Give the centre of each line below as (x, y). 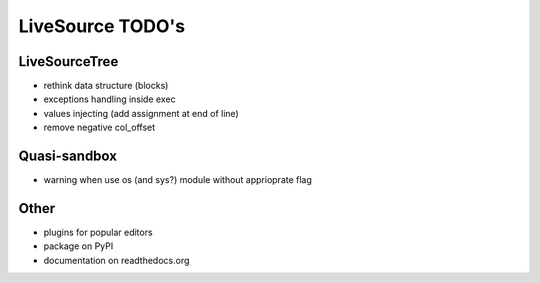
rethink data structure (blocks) (106, 86)
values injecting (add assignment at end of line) (141, 113)
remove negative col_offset (99, 127)
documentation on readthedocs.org (116, 260)
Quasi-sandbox (67, 156)
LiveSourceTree (68, 61)
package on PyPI (78, 246)
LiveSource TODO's (101, 26)
